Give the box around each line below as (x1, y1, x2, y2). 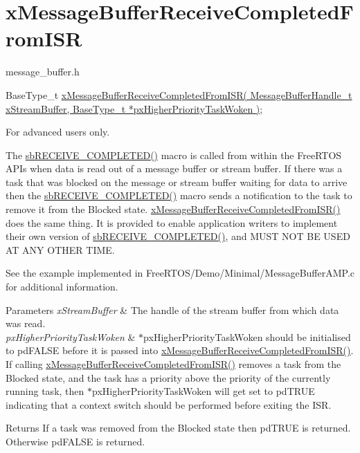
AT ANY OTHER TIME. (6, 242, 115, 257)
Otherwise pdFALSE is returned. (6, 434, 145, 448)
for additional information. (6, 279, 118, 294)
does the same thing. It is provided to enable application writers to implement (6, 215, 338, 230)
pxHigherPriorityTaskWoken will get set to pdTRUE (91, 384, 315, 398)
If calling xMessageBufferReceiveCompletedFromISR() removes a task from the (6, 357, 341, 371)
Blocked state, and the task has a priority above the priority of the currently (6, 370, 331, 385)
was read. (6, 316, 46, 331)
